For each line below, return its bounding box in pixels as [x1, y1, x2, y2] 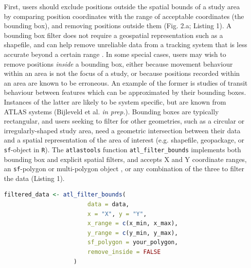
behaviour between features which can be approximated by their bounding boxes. [4, 87, 246, 97]
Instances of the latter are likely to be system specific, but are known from [4, 96, 226, 107]
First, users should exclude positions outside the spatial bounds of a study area [4, 1, 240, 11]
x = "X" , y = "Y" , [87, 210, 147, 217]
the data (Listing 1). [4, 173, 65, 183]
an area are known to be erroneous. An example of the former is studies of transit [4, 77, 248, 88]
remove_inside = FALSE [87, 248, 161, 255]
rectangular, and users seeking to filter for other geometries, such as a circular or [4, 116, 245, 126]
